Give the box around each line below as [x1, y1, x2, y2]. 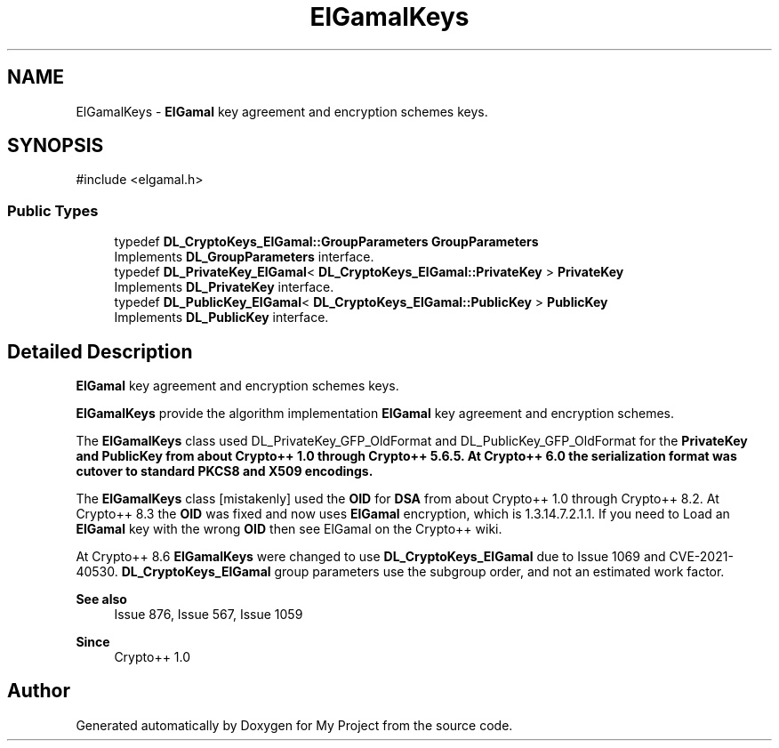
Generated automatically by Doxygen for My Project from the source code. [76, 717, 513, 733]
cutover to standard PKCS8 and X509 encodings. [76, 463, 373, 479]
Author [7, 680, 70, 703]
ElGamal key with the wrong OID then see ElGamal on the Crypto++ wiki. [76, 521, 502, 537]
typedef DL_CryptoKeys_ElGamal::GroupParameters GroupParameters [114, 234, 539, 250]
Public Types [7, 201, 99, 220]
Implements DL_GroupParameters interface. [114, 249, 374, 265]
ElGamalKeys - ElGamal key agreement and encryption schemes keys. [76, 103, 488, 119]
